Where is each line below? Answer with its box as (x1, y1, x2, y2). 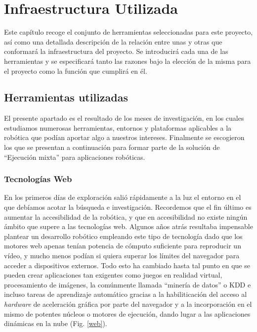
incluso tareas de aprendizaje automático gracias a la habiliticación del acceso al (4, 289, 247, 299)
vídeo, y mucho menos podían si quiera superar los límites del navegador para (4, 250, 240, 261)
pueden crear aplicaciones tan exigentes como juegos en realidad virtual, (4, 270, 222, 280)
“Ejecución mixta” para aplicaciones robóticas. (4, 151, 145, 162)
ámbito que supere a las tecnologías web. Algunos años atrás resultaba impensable (4, 221, 253, 232)
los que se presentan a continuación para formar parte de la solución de (4, 142, 220, 152)
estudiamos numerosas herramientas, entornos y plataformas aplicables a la (4, 122, 232, 133)
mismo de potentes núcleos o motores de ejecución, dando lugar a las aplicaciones (4, 308, 251, 319)
